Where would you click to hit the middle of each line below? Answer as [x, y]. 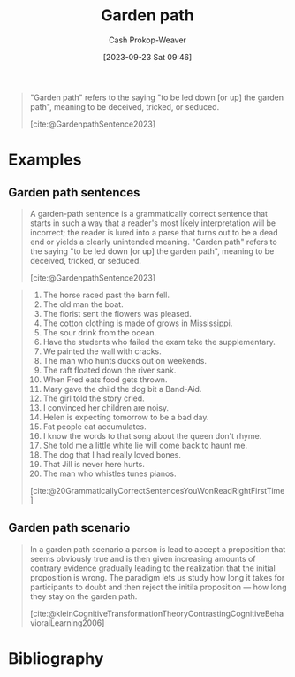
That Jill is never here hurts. [94, 464]
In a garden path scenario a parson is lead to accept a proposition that [158, 549]
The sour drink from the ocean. [100, 332]
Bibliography [56, 658]
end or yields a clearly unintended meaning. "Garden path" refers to [153, 242]
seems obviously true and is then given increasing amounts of [143, 558]
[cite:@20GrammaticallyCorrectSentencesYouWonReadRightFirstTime [157, 490]
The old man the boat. [83, 304]
